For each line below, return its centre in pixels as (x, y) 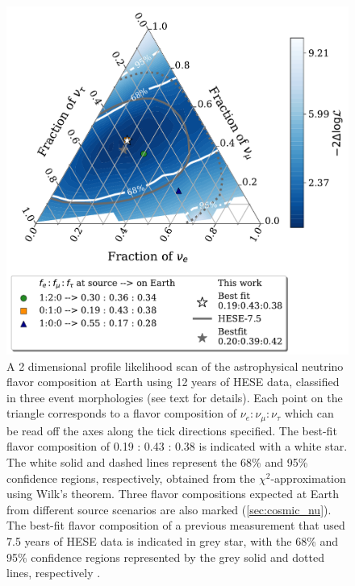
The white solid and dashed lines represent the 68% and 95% (157, 462)
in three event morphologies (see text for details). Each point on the (175, 397)
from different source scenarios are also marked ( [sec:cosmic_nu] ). (169, 509)
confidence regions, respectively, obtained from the (131, 478)
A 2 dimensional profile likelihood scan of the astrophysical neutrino (175, 366)
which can (309, 413)
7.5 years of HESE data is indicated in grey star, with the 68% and (173, 541)
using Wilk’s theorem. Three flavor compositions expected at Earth (173, 494)
